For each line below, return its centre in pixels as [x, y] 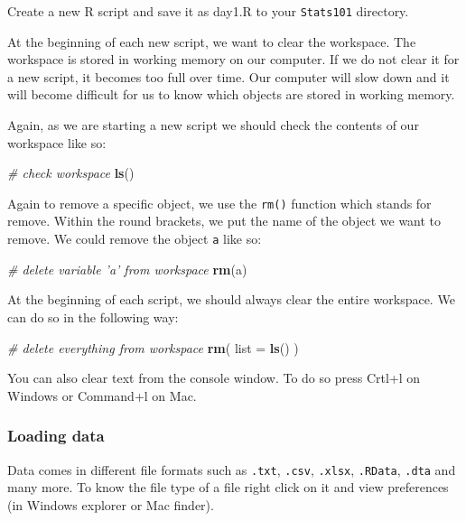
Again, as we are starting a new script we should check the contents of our [213, 125]
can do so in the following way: [93, 316]
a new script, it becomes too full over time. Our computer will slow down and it [228, 76]
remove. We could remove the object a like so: [135, 239]
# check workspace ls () [71, 173]
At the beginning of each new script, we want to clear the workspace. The [212, 41]
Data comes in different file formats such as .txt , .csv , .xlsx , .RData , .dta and [232, 469]
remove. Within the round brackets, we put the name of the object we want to [224, 221]
